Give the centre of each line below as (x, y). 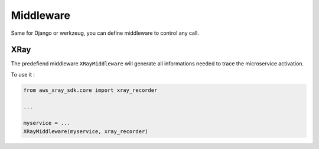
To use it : (23, 74)
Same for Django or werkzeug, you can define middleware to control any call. (105, 33)
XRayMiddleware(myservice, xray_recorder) (86, 131)
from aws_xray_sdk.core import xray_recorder (90, 90)
